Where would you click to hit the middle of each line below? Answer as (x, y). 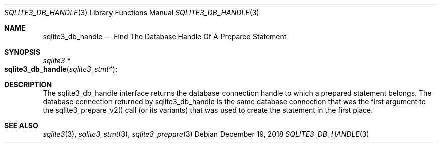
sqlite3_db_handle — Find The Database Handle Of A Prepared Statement (165, 37)
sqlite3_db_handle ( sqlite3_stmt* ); (61, 69)
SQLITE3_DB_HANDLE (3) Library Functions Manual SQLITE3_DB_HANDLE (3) (132, 13)
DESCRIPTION (28, 85)
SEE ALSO (21, 126)
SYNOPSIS (22, 52)
